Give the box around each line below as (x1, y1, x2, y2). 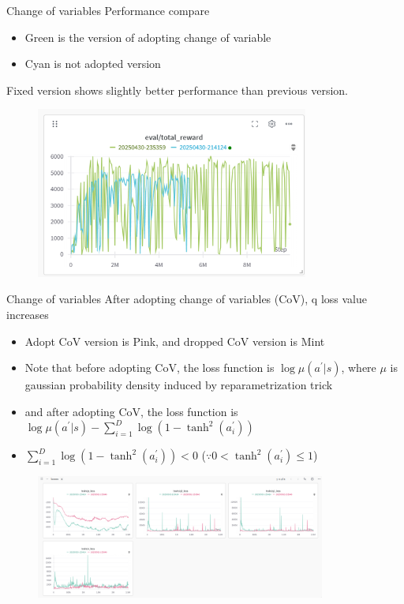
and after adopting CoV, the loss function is (24, 403, 238, 419)
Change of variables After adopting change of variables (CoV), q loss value (6, 291, 367, 307)
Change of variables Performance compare (6, 2, 210, 18)
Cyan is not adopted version (24, 55, 161, 72)
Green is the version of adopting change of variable (24, 28, 271, 45)
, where (341, 359, 376, 376)
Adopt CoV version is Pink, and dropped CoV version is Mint (24, 332, 325, 349)
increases (6, 306, 49, 322)
